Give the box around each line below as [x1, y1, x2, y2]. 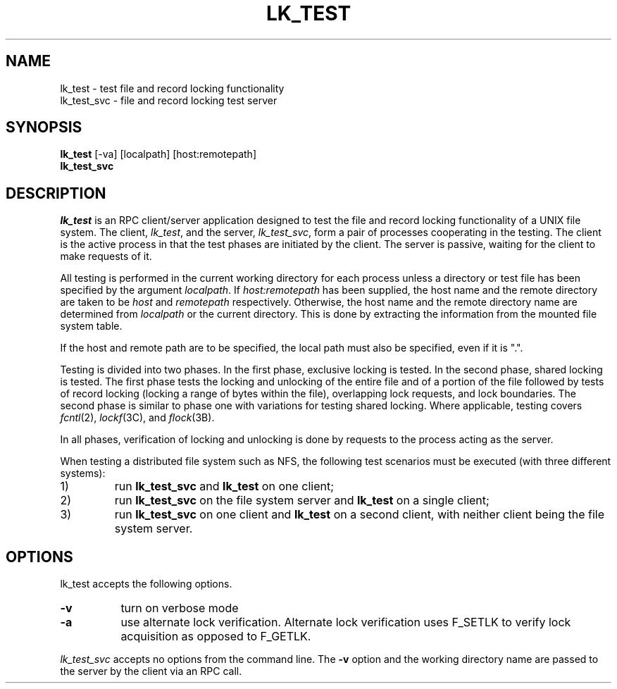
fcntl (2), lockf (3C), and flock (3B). [60, 411, 215, 424]
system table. [60, 320, 123, 333]
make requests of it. [60, 250, 152, 263]
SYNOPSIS [6, 118, 82, 137]
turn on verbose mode [120, 601, 239, 616]
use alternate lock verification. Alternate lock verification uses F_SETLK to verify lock [120, 615, 571, 630]
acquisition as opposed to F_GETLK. [120, 629, 311, 644]
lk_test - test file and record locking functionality [60, 82, 285, 94]
